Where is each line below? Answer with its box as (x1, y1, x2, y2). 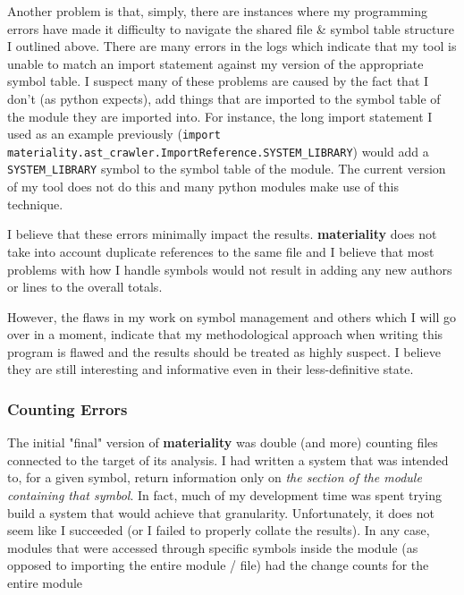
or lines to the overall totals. (7, 277, 163, 296)
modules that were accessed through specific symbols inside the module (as (7, 538, 418, 557)
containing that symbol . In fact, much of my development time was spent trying (7, 486, 443, 505)
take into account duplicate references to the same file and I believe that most (7, 242, 434, 260)
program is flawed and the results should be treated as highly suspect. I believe (7, 342, 441, 361)
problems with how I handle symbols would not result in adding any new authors (7, 259, 452, 278)
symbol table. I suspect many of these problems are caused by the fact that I (7, 72, 429, 90)
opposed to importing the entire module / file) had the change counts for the (7, 556, 429, 574)
